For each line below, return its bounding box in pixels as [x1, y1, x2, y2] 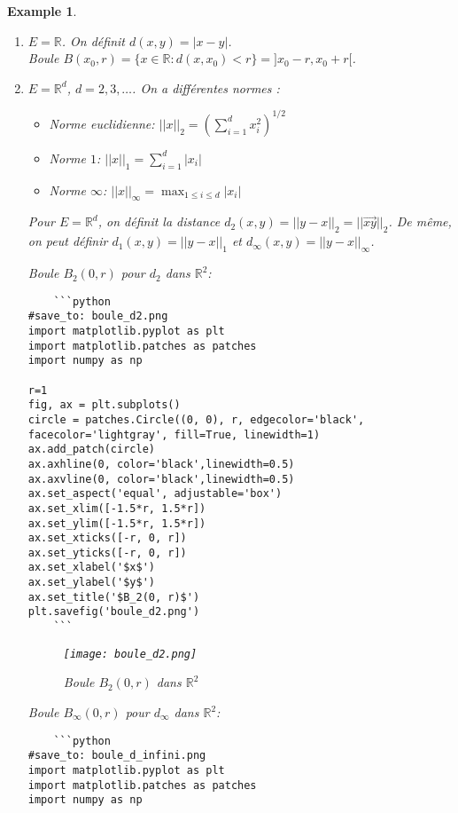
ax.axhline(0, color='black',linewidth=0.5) [27, 457, 295, 470]
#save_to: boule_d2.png [27, 310, 168, 323]
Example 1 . [7, 2, 77, 20]
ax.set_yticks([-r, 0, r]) [27, 546, 187, 559]
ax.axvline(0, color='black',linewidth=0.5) [27, 472, 295, 485]
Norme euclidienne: [49, 114, 155, 132]
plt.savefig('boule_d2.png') [27, 605, 200, 619]
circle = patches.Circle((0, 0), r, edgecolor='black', [27, 413, 365, 426]
